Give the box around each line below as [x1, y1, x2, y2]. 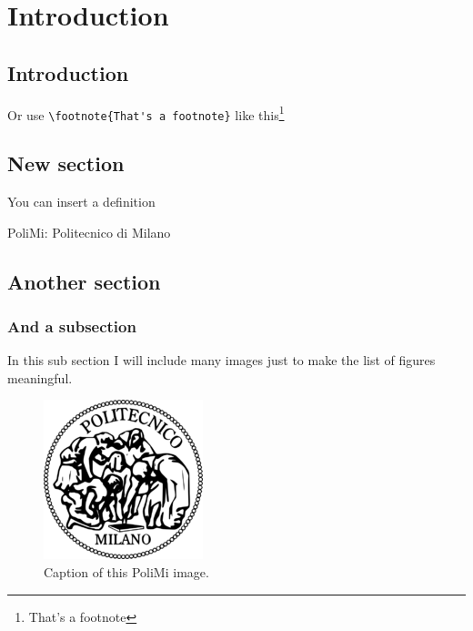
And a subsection [7, 314, 136, 337]
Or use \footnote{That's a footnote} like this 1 [7, 102, 285, 124]
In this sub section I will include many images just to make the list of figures [7, 351, 436, 370]
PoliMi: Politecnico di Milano [7, 222, 171, 241]
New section [7, 149, 125, 178]
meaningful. [7, 368, 73, 387]
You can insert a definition [7, 192, 156, 211]
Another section [7, 267, 161, 295]
